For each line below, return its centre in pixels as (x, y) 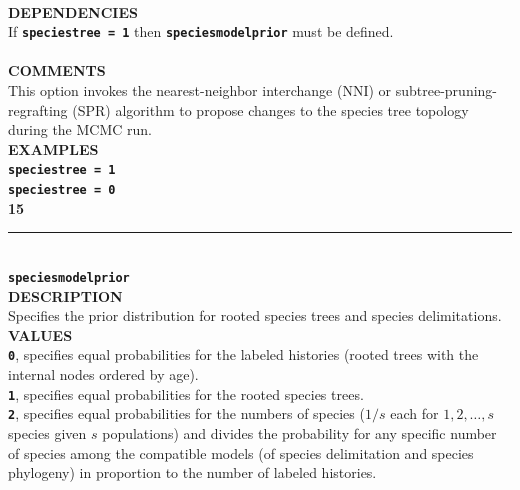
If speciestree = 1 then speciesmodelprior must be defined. (201, 31)
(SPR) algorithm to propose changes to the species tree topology (270, 109)
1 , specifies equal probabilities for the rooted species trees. (186, 393)
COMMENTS (57, 70)
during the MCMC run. (80, 129)
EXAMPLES (53, 148)
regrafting (38, 109)
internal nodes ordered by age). (103, 374)
